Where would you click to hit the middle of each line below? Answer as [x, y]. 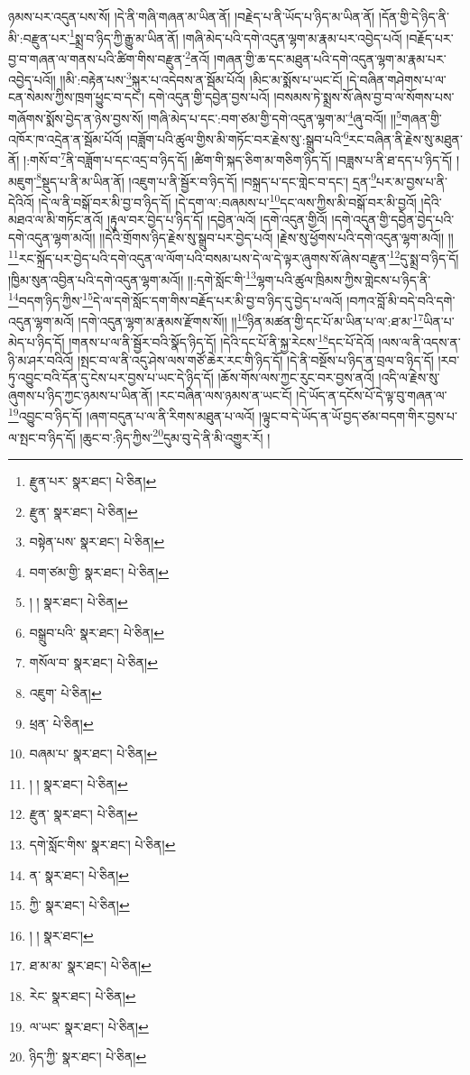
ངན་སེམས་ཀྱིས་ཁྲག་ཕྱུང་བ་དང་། [77, 97]
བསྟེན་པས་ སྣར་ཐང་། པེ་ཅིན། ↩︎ [97, 542]
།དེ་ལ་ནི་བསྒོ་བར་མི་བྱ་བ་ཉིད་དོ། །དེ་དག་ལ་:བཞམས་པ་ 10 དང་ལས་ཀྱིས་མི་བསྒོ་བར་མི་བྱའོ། [227, 200]
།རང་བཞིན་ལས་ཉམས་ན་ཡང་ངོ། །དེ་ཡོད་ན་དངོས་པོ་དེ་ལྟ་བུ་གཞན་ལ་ [302, 395]
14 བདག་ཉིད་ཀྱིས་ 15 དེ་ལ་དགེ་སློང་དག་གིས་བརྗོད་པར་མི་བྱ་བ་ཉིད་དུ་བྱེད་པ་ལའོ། [175, 299]
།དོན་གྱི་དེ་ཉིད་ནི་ [414, 16]
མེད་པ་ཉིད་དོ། [37, 342]
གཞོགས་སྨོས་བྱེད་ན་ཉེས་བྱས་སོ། [76, 118]
